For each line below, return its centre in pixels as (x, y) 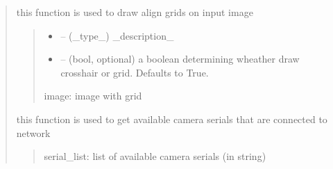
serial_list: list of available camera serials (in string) (155, 156)
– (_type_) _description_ (117, 35)
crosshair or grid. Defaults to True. (135, 72)
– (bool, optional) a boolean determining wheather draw (180, 59)
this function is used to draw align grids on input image (135, 12)
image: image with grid (93, 96)
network (33, 132)
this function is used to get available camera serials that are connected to (172, 119)
